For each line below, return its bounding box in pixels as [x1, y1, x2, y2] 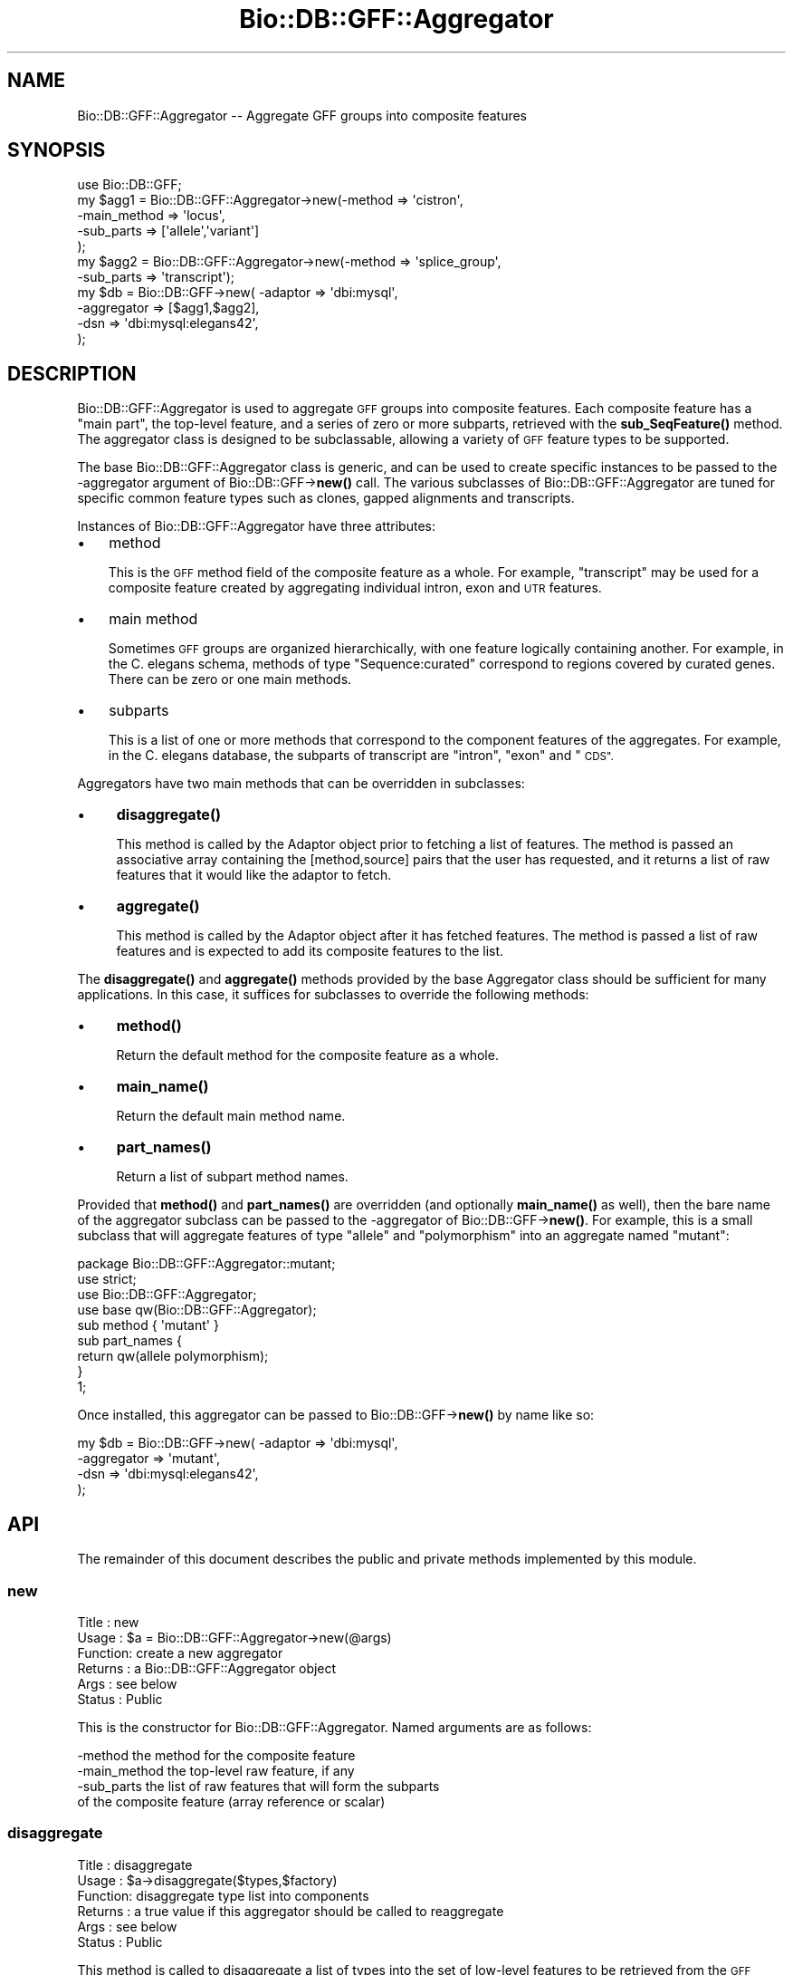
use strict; [77, 1271, 137, 1287]
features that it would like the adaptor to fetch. [116, 867, 392, 883]
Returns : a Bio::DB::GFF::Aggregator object [77, 1660, 337, 1676]
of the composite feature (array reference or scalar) [77, 1793, 386, 1809]
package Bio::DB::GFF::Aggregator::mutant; [77, 1256, 336, 1272]
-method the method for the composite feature [77, 1747, 356, 1763]
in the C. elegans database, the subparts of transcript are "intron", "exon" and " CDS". [108, 747, 614, 764]
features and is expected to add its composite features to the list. [116, 943, 504, 959]
